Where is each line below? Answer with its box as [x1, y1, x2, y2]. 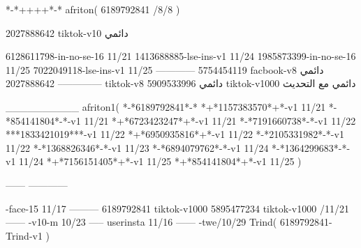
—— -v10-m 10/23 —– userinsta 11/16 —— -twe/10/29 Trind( [6, 215, 277, 229]
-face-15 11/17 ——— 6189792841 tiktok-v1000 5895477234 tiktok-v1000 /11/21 [6, 201, 349, 215]
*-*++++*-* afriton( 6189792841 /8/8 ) [6, 2, 180, 16]
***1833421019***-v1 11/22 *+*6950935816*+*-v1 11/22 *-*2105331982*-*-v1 [6, 127, 344, 141]
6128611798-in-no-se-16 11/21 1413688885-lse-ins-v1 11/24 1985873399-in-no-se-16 [6, 49, 356, 63]
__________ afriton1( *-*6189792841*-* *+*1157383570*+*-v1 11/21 [6, 99, 326, 114]
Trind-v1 [6, 228, 43, 242]
